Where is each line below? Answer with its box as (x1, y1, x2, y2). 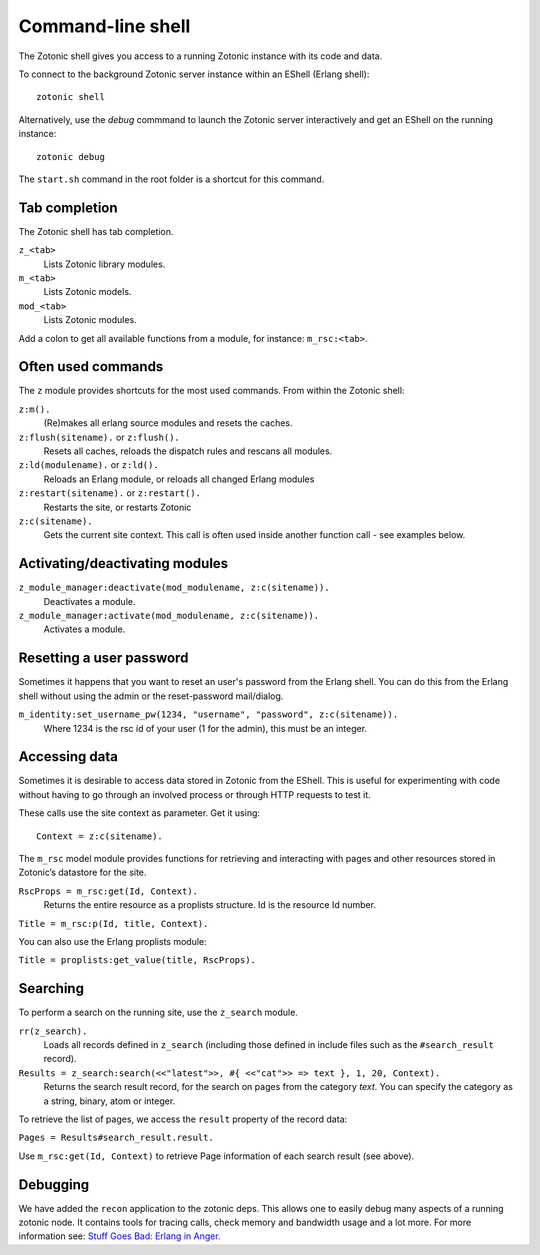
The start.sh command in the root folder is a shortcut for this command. (18, 173, 325, 185)
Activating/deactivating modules (18, 555, 229, 572)
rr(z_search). (18, 1025, 88, 1037)
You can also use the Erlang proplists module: (18, 935, 207, 947)
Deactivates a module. (43, 595, 136, 607)
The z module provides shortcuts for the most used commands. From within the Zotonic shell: (18, 385, 405, 397)
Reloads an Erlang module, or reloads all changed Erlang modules (43, 473, 315, 485)
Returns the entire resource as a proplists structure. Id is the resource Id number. (43, 899, 377, 911)
